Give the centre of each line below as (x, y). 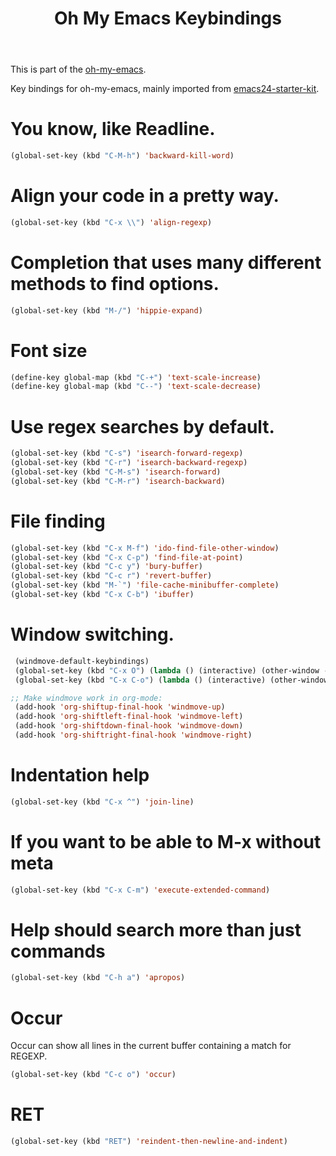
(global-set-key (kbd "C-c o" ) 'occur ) (93, 1075)
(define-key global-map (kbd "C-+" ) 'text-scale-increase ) (136, 377)
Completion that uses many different (166, 263)
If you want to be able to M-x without (166, 841)
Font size (49, 350)
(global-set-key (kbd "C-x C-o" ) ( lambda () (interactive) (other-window (171, 680)
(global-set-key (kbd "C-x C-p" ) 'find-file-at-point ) (127, 557)
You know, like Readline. (113, 129)
